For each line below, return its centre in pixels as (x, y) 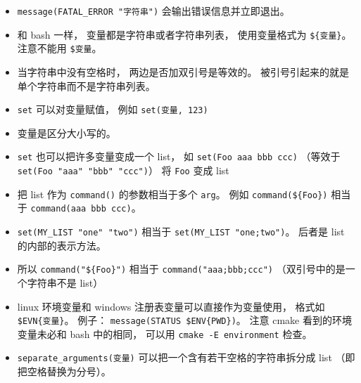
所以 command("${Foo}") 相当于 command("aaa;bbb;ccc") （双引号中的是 (181, 269)
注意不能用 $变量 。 (59, 48)
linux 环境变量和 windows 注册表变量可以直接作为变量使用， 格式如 (171, 306)
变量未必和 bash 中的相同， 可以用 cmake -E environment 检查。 (165, 333)
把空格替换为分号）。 (64, 371)
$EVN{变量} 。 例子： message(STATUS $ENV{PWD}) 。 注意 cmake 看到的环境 (184, 320)
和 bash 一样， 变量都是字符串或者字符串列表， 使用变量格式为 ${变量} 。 (184, 34)
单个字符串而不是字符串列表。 (86, 85)
